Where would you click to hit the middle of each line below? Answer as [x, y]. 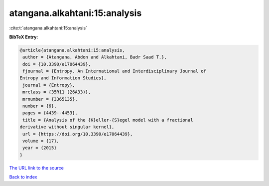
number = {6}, [40, 106]
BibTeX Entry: [24, 37]
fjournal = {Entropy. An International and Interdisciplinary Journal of [115, 71]
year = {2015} [40, 148]
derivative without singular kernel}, [67, 127]
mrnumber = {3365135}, [50, 99]
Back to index [23, 177]
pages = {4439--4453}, [50, 113]
